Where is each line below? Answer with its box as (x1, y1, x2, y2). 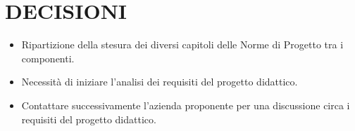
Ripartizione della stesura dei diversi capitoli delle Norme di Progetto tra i (21, 37, 344, 52)
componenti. (21, 50, 75, 65)
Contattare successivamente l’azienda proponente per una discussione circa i (21, 97, 350, 112)
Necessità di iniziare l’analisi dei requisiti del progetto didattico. (21, 74, 298, 89)
